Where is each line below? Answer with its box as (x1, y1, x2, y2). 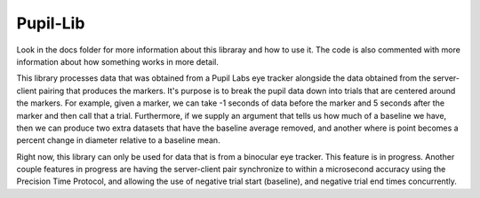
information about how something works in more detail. (16, 56, 220, 67)
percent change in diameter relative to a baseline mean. (16, 135, 221, 146)
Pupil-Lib (16, 13, 85, 33)
